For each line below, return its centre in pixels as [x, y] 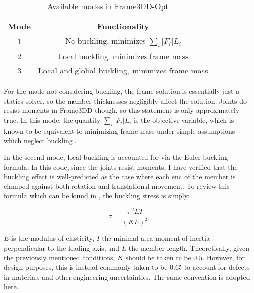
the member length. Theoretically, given [189, 248]
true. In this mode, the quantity [52, 120]
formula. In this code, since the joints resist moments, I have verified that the [121, 166]
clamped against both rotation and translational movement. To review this [117, 186]
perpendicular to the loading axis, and [62, 248]
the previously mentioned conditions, [60, 257]
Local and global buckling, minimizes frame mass [123, 71]
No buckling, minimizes [106, 41]
